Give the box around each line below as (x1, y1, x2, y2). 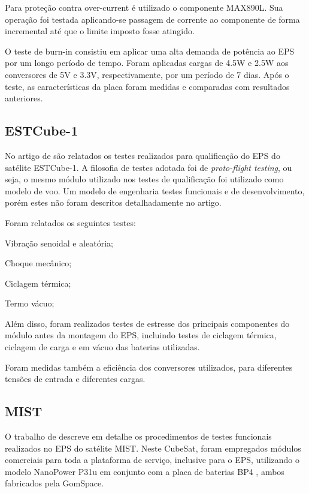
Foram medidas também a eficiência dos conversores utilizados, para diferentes (5, 360, 293, 373)
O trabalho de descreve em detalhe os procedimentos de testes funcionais (5, 430, 272, 443)
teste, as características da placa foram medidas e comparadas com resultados (5, 80, 290, 92)
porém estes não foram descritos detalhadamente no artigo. (5, 196, 222, 209)
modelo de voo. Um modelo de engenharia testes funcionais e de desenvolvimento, (5, 184, 305, 197)
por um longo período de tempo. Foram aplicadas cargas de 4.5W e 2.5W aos (5, 56, 289, 69)
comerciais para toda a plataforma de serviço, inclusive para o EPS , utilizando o (5, 453, 300, 466)
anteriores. (5, 92, 43, 104)
